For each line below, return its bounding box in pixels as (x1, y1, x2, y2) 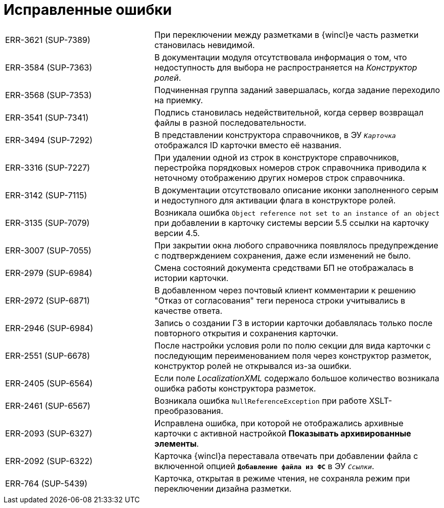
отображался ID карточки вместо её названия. (154, 140, 342, 150)
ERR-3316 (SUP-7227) (5, 162, 90, 173)
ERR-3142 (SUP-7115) (5, 190, 87, 200)
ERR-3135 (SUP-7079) (5, 217, 90, 228)
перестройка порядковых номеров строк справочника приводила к (154, 162, 427, 173)
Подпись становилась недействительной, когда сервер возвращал (154, 107, 424, 118)
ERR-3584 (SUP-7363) (5, 62, 92, 73)
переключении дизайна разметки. (154, 483, 292, 494)
